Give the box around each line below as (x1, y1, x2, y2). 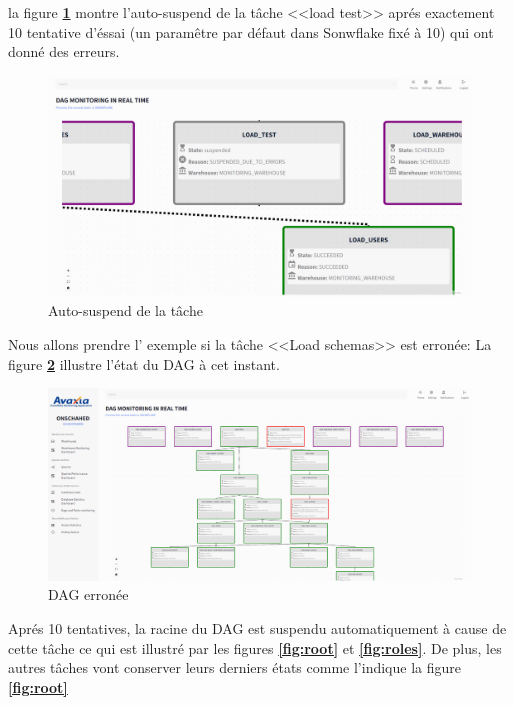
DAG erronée (48, 584, 129, 605)
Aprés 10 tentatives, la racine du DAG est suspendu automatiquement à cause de (8, 617, 507, 638)
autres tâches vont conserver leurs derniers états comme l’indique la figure (8, 657, 461, 678)
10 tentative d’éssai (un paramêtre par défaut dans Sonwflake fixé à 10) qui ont (8, 21, 494, 42)
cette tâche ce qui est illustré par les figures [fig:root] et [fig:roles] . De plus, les (8, 637, 502, 658)
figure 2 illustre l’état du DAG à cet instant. (8, 353, 280, 374)
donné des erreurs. (8, 41, 120, 62)
